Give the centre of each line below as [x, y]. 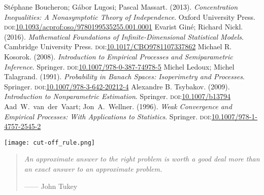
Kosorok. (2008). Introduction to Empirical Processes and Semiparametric [119, 56]
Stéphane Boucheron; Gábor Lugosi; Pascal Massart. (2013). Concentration [121, 7]
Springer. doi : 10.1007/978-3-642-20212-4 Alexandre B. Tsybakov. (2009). [117, 86]
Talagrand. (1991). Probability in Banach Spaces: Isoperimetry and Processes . [124, 76]
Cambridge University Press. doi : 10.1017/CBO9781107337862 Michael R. [118, 46]
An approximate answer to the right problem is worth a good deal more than [142, 159]
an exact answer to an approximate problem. [93, 168]
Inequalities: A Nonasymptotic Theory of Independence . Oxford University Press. [130, 17]
